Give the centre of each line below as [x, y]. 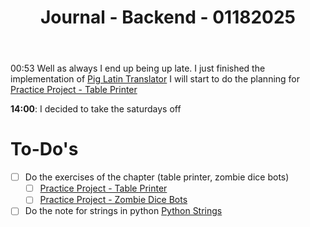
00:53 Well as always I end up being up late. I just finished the [138, 68]
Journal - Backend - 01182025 [168, 17]
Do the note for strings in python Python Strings [123, 211]
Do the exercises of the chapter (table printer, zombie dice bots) [157, 177]
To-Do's [44, 149]
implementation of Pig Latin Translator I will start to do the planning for [155, 79]
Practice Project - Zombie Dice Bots [113, 200]
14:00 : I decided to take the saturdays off [96, 109]
